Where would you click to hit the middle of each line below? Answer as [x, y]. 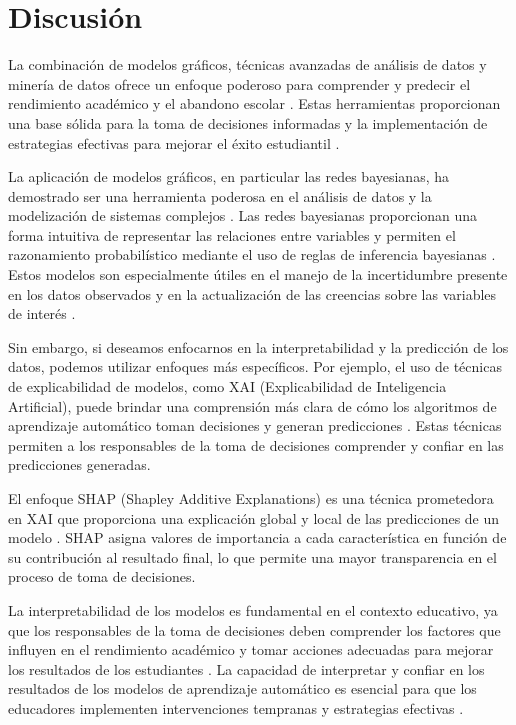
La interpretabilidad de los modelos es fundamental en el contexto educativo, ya [253, 609]
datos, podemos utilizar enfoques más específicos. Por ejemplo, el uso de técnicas [255, 366]
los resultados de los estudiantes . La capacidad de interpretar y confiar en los [246, 668]
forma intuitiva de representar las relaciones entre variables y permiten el [232, 234]
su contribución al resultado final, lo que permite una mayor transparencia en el [252, 556]
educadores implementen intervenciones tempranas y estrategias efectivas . [236, 707]
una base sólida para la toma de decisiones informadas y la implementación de [248, 122]
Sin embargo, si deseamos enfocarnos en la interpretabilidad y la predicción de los [258, 346]
